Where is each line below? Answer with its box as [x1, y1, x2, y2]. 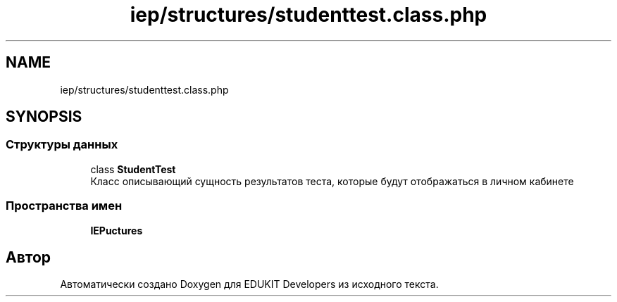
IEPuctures [90, 224, 143, 237]
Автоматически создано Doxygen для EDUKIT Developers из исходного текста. [60, 278, 439, 291]
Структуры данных [6, 137, 118, 152]
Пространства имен [6, 199, 123, 213]
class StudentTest [90, 163, 176, 175]
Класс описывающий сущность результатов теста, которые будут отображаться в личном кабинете [90, 175, 574, 187]
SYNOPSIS [6, 108, 82, 126]
